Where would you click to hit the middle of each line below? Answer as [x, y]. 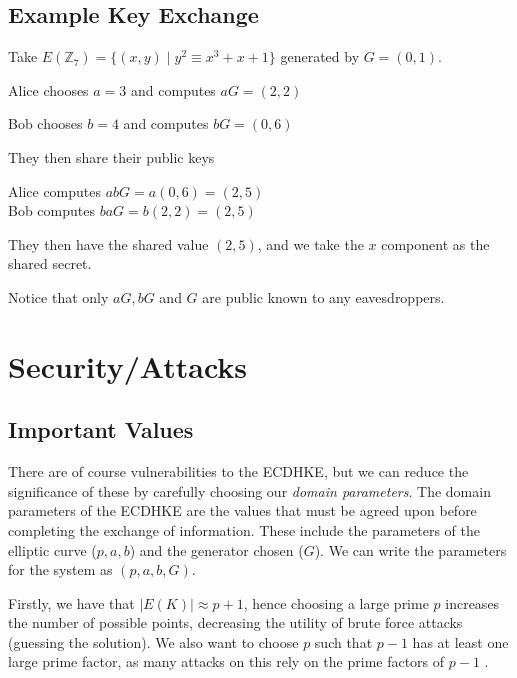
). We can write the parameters [410, 549]
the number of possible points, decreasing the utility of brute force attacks [235, 622]
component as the [435, 243]
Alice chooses [48, 89]
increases [472, 602]
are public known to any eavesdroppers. [323, 296]
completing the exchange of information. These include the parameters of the [244, 529]
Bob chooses [45, 123]
